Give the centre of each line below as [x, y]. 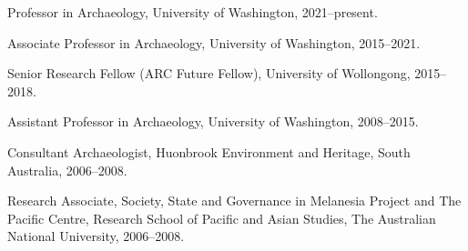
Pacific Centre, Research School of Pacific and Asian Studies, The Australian [222, 218]
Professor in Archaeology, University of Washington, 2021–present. [193, 12]
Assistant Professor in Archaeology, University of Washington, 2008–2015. [213, 121]
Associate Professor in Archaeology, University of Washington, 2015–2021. [214, 42]
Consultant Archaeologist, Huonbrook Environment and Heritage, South [209, 151]
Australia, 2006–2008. [67, 170]
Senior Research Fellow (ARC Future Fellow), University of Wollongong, [209, 73]
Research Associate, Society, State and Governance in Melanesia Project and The [234, 201]
